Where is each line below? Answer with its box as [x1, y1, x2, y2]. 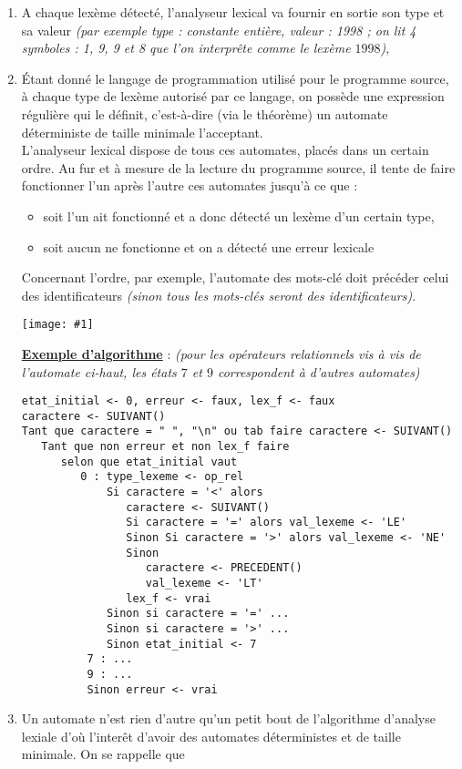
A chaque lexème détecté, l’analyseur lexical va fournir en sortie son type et [21, 3, 445, 21]
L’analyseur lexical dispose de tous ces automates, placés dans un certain [21, 140, 429, 159]
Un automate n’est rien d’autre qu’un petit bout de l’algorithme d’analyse [21, 709, 436, 728]
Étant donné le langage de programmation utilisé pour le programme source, [21, 68, 449, 87]
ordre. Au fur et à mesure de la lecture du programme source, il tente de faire [21, 158, 456, 177]
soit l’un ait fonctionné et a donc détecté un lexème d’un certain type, [43, 206, 435, 225]
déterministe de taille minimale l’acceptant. [21, 122, 263, 141]
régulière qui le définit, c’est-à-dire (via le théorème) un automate [21, 104, 388, 123]
